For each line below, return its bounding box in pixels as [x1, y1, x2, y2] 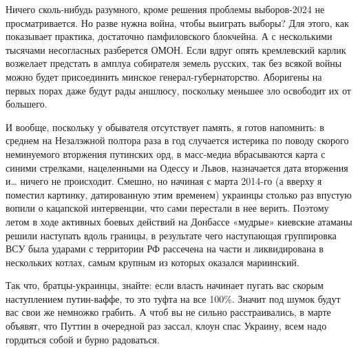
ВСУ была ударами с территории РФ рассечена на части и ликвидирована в [6, 241, 324, 256]
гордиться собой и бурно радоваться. [6, 332, 160, 346]
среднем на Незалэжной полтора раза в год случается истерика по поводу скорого [6, 133, 349, 148]
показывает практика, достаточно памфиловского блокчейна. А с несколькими [6, 29, 333, 43]
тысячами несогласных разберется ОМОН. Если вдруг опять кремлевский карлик [6, 42, 346, 57]
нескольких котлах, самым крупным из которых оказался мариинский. [6, 254, 299, 269]
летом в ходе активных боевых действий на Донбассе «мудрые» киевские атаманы [6, 214, 352, 228]
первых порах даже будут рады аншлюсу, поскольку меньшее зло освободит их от [6, 83, 351, 97]
